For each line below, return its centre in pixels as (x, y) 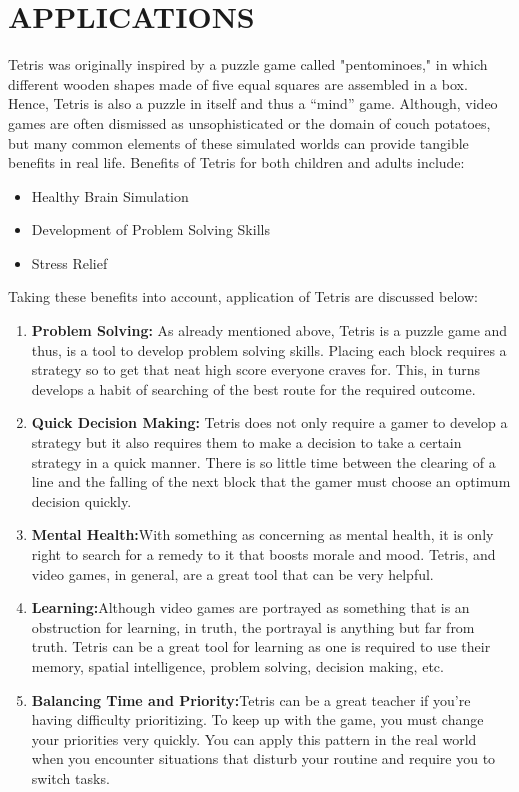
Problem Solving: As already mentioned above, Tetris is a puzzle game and (269, 330)
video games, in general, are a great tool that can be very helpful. (232, 573)
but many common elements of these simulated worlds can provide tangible (238, 142)
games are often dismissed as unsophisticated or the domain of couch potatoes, (249, 122)
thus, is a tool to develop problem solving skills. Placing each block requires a (269, 349)
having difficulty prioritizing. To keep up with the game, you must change (257, 719)
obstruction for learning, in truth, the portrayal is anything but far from (253, 626)
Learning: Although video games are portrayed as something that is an (250, 607)
